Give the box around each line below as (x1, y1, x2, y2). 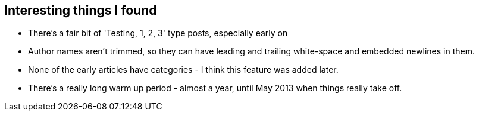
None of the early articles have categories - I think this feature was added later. (28, 65, 339, 75)
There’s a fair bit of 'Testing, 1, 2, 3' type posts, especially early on (28, 28, 288, 38)
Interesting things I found (4, 3, 157, 18)
